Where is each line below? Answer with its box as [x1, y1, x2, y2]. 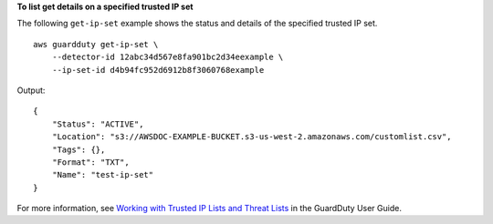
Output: [16, 85, 46, 96]
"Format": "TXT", [51, 157, 130, 168]
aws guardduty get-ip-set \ [33, 39, 159, 49]
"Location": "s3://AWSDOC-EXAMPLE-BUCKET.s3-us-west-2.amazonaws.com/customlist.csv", [51, 132, 452, 142]
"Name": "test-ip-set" [51, 169, 154, 180]
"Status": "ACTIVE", [51, 118, 144, 129]
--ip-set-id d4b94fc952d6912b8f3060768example [51, 65, 265, 75]
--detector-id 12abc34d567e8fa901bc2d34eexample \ [51, 52, 284, 63]
